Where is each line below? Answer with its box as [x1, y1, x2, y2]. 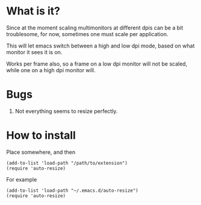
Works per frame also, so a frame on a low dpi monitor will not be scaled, [6, 60, 188, 67]
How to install [6, 129, 76, 142]
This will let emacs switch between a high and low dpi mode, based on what [6, 42, 195, 49]
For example [6, 176, 37, 183]
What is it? [6, 4, 61, 18]
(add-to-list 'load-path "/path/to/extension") [6, 160, 128, 166]
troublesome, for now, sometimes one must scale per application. [6, 30, 169, 37]
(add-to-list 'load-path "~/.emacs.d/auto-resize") [6, 188, 138, 194]
